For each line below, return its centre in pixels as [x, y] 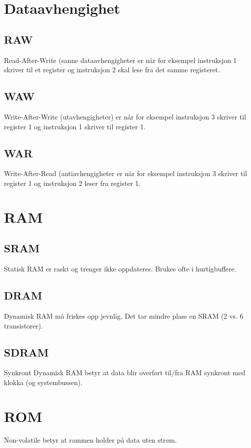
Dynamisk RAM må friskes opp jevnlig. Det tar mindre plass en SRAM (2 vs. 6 [124, 315]
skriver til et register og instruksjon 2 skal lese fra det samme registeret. [112, 70]
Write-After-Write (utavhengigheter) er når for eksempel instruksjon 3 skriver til [125, 116]
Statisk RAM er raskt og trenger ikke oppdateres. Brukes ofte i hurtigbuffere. [120, 269]
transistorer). [24, 325]
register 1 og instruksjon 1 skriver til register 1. [75, 126]
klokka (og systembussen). [43, 382]
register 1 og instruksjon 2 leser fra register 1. [72, 183]
